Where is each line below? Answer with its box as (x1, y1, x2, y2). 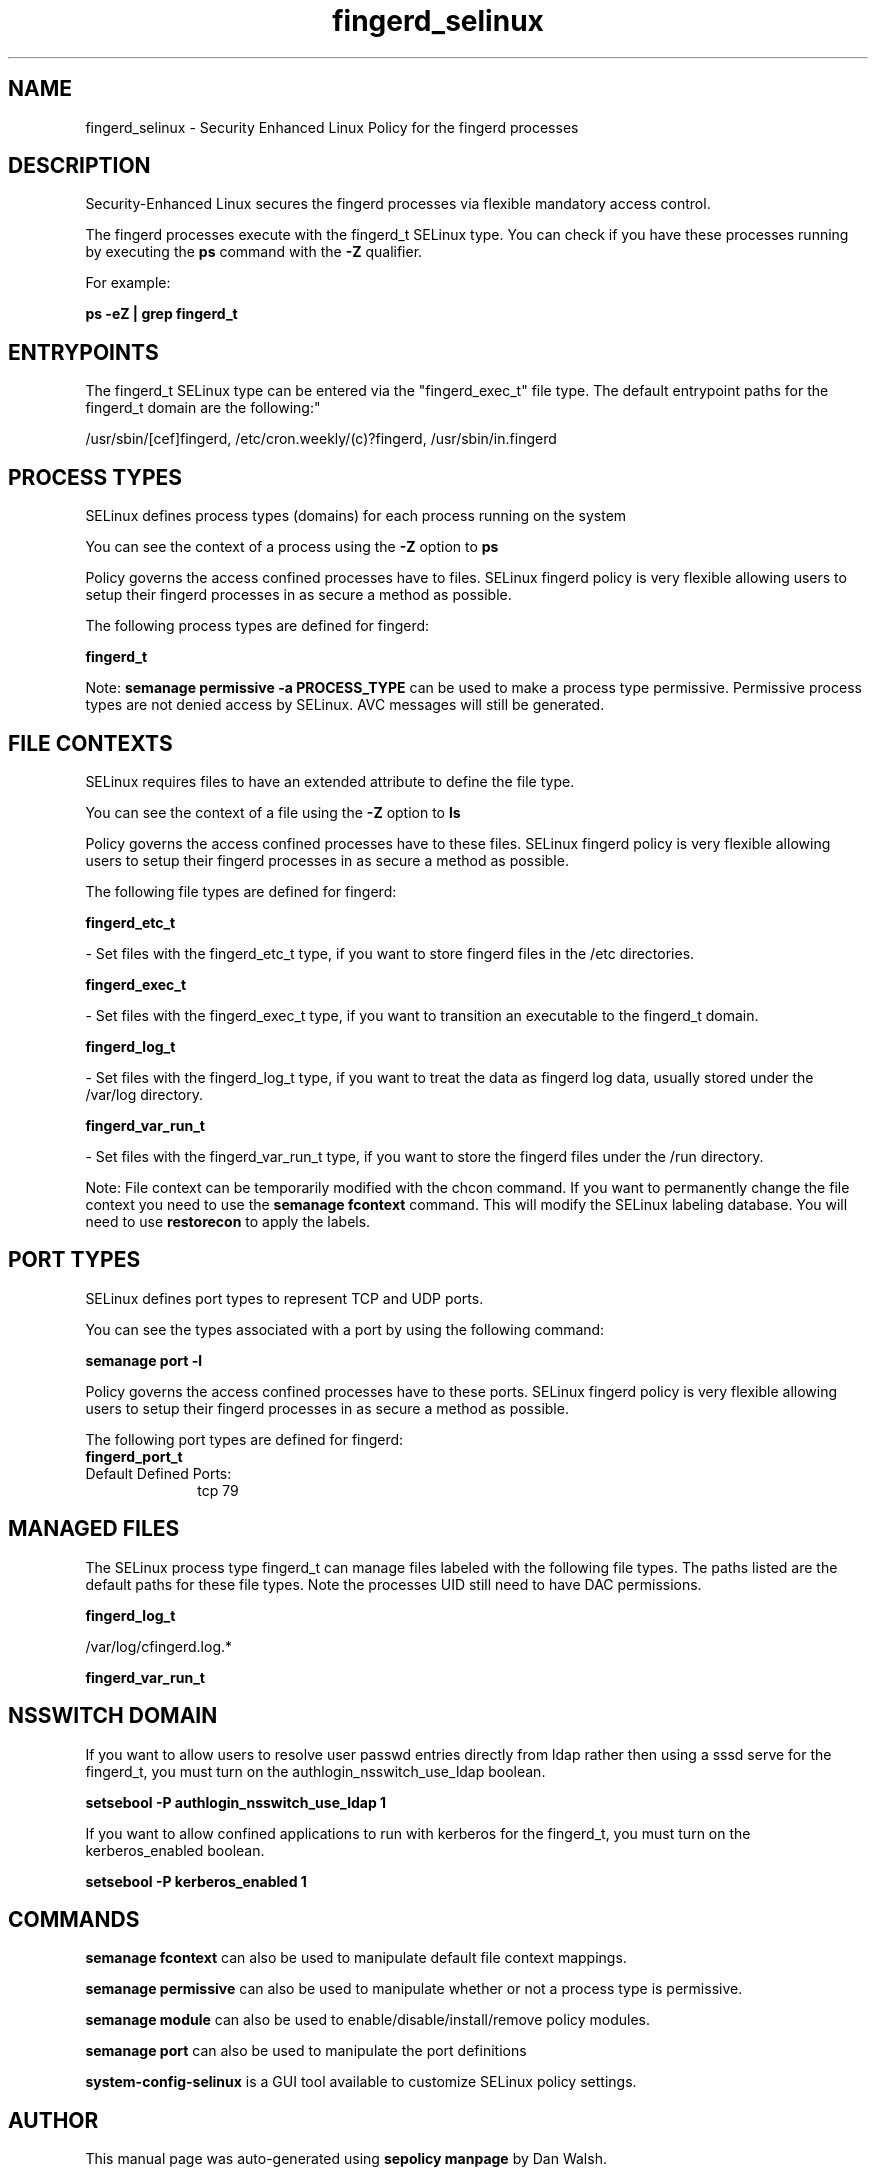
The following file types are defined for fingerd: (85, 882, 397, 900)
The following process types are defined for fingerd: (85, 617, 430, 635)
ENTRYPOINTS (8, 339, 159, 365)
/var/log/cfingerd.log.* (85, 1637, 233, 1655)
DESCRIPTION (8, 153, 151, 179)
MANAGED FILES (8, 1516, 180, 1542)
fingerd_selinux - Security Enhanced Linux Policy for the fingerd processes (85, 118, 579, 136)
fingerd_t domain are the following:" (85, 399, 321, 417)
